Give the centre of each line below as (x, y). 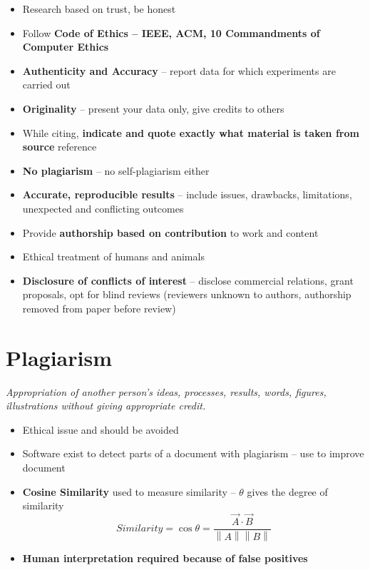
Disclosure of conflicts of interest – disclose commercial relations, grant (188, 280)
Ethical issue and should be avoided (101, 429)
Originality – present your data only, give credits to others (153, 108)
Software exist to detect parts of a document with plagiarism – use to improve (193, 453)
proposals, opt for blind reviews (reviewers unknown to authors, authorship (187, 294)
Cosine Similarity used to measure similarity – (129, 491)
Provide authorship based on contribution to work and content (170, 232)
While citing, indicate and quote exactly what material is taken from (191, 132)
